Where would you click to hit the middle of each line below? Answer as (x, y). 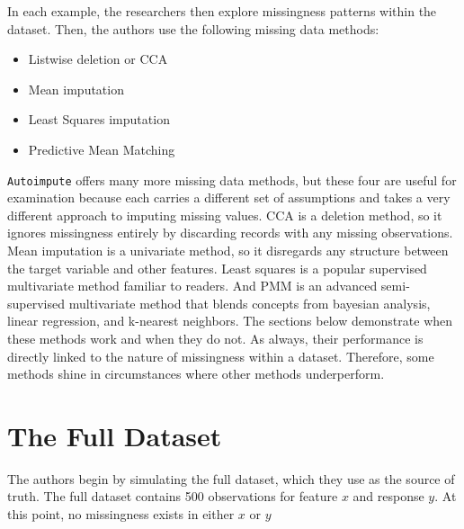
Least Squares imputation (99, 119)
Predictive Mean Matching (102, 149)
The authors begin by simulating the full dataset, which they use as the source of (231, 478)
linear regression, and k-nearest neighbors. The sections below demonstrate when (230, 321)
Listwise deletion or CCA (98, 59)
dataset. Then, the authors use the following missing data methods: (193, 28)
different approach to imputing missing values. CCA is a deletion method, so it (225, 215)
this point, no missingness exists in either (121, 514)
